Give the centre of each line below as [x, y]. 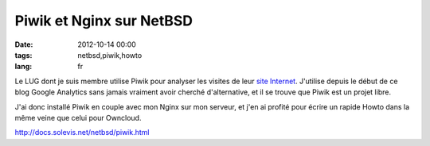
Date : [24, 44]
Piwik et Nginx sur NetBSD [104, 21]
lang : [23, 67]
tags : [23, 55]
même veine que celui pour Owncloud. [78, 117]
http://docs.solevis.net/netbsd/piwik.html [82, 133]
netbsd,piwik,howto [110, 55]
